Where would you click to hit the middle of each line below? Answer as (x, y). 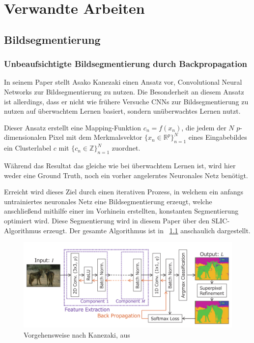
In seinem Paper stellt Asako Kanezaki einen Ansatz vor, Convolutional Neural (123, 82)
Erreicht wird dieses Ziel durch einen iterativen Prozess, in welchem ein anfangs (124, 192)
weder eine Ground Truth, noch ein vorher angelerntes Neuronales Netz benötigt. (126, 175)
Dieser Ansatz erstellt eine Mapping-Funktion (73, 127)
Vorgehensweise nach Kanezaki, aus (77, 334)
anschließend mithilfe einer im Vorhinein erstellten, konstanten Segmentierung (121, 211)
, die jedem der (204, 127)
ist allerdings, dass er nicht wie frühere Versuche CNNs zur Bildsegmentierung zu (126, 101)
